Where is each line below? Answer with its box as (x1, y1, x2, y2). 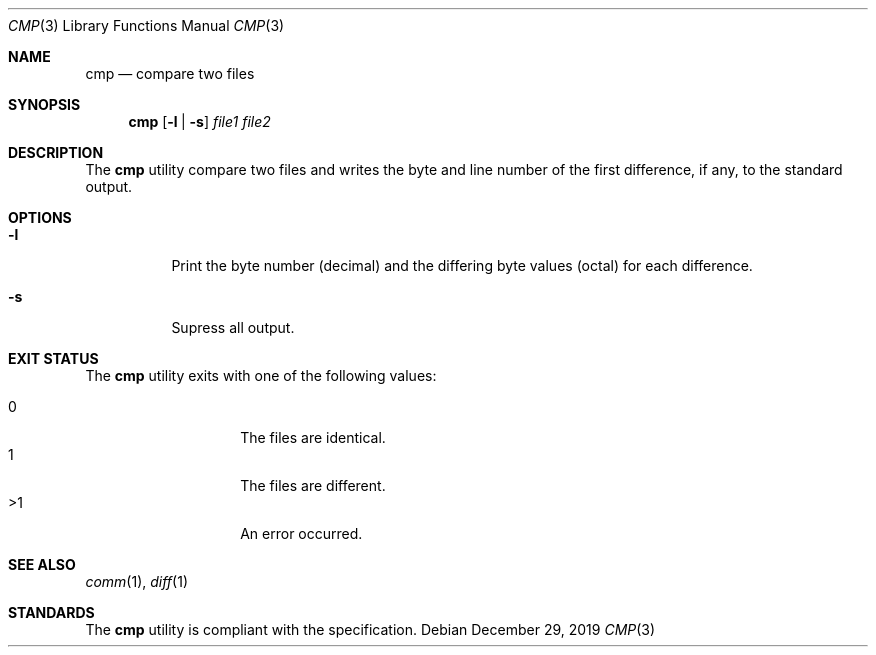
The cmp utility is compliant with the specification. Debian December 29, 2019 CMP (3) (85, 621, 656, 638)
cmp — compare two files (85, 65, 255, 82)
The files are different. (240, 477, 386, 494)
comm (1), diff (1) (85, 573, 189, 590)
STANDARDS (8, 604, 95, 621)
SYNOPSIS (8, 96, 81, 113)
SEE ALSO (8, 556, 76, 573)
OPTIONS (8, 209, 72, 226)
